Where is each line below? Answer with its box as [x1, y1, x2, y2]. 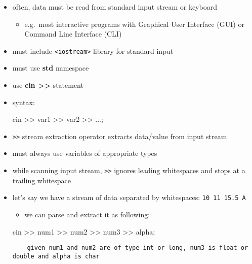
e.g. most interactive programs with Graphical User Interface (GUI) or [24, 18, 244, 29]
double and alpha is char [12, 252, 100, 260]
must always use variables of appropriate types [12, 148, 157, 158]
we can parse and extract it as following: [24, 209, 150, 219]
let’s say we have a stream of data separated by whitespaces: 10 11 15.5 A [12, 192, 246, 203]
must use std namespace [12, 62, 89, 73]
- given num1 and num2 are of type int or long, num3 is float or [20, 244, 248, 252]
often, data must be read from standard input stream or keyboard [12, 2, 217, 12]
